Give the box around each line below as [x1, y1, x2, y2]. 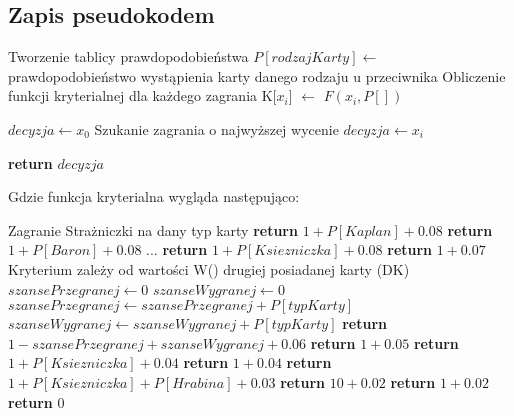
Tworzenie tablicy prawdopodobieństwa [8, 46, 249, 67]
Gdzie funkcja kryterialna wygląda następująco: [8, 186, 300, 207]
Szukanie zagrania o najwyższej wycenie [94, 118, 339, 139]
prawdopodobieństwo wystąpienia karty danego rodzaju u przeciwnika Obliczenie [8, 65, 506, 86]
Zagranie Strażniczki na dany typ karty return [8, 219, 298, 240]
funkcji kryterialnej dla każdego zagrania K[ [8, 85, 277, 106]
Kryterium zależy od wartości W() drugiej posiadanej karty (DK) [8, 258, 410, 279]
